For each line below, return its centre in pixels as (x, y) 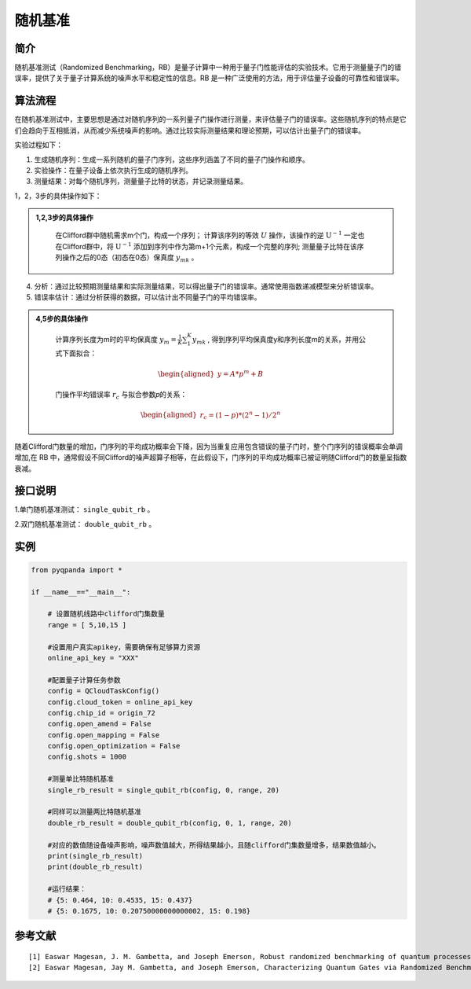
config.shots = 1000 (87, 757)
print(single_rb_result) (95, 856)
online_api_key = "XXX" (93, 658)
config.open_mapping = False (104, 735)
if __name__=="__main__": (81, 592)
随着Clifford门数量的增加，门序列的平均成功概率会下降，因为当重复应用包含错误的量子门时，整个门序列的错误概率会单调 (209, 446)
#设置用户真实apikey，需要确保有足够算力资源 (124, 647)
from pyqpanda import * (77, 570)
